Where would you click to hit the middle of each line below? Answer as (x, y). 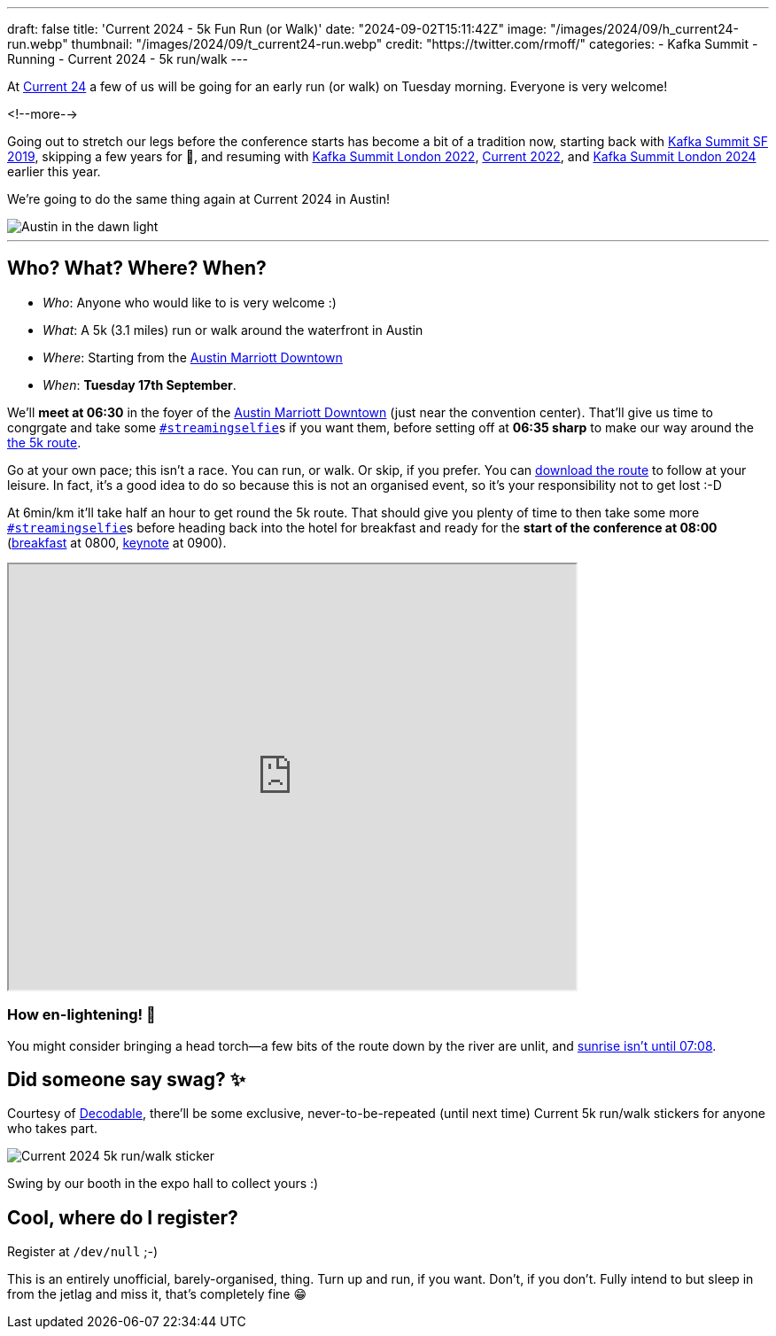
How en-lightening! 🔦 (81, 1015)
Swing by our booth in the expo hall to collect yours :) (163, 1184)
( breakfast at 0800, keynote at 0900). (117, 542)
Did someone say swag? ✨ (127, 1080)
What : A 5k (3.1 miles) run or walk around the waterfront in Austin (233, 330)
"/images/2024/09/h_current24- (644, 29)
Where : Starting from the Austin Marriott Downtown (193, 357)
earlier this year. (54, 171)
